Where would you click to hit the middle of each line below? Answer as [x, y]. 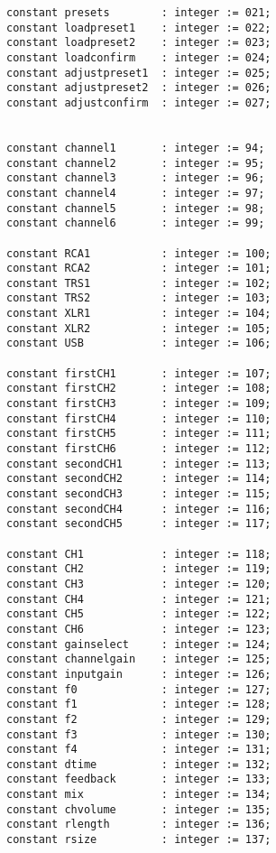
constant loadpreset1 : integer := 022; [139, 28]
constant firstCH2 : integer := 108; [139, 389]
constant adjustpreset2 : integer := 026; [139, 88]
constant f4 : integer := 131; [139, 750]
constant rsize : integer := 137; [139, 840]
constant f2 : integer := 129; [139, 719]
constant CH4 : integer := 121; [139, 599]
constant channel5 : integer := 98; [136, 208]
